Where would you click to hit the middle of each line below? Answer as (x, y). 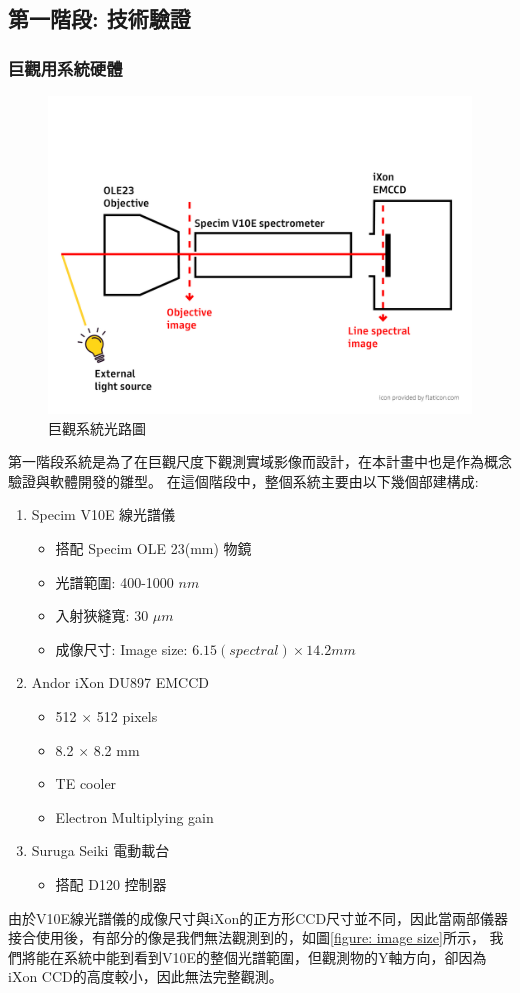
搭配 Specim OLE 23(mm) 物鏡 (153, 547)
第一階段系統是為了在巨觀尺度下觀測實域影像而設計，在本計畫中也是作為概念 (260, 461)
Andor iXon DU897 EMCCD (120, 682)
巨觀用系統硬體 (65, 67)
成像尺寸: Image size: (121, 648)
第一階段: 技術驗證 (99, 18)
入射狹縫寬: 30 (102, 615)
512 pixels (127, 715)
